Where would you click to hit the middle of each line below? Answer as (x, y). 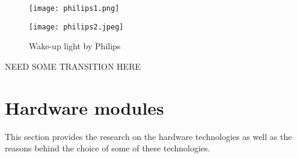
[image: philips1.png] (74, 8)
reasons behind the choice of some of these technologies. (108, 148)
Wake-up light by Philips (75, 46)
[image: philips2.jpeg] (76, 27)
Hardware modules (84, 107)
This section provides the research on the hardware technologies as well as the (148, 136)
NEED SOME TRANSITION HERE (73, 66)
